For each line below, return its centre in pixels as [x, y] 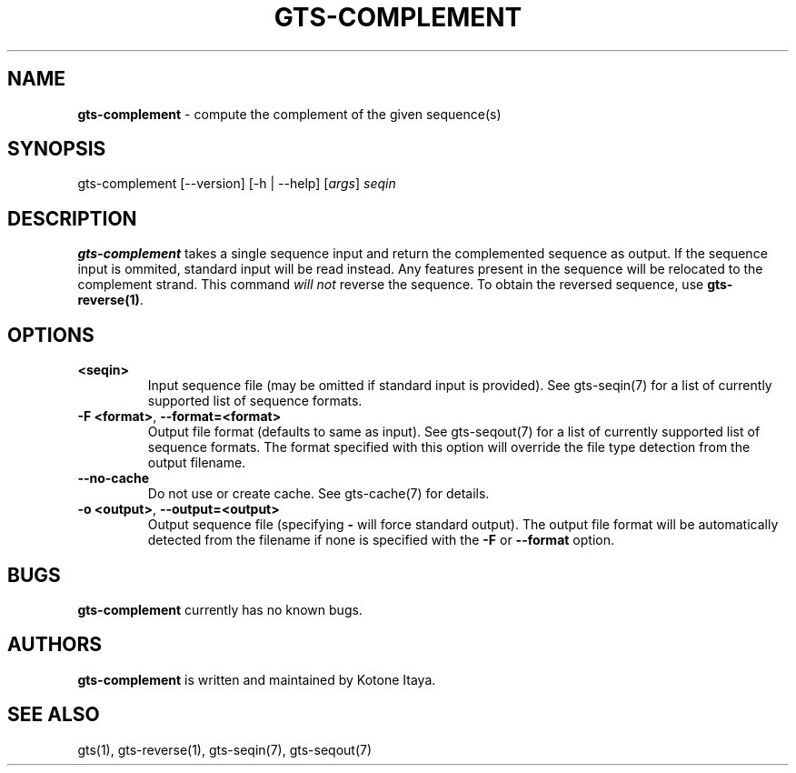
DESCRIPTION [72, 218]
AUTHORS [55, 645]
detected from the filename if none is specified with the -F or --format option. [381, 540]
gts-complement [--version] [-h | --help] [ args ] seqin [237, 184]
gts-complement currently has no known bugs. [220, 609]
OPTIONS [51, 335]
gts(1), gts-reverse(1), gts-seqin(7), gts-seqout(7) [225, 749]
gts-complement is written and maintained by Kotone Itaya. [257, 679]
